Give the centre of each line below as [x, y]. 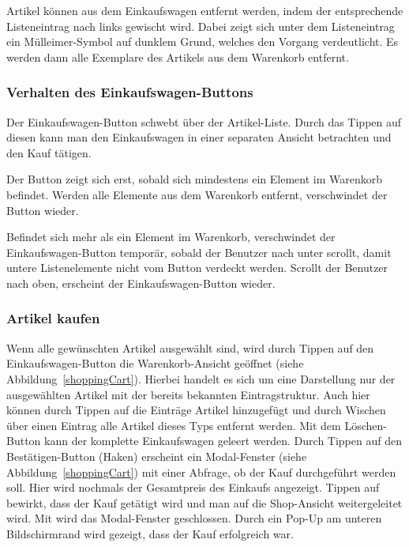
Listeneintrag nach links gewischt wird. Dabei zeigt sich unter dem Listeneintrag [201, 26]
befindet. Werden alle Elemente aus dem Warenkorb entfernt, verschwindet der [197, 194]
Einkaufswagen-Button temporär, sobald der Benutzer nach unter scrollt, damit [199, 252]
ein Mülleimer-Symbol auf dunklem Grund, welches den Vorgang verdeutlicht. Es [203, 41]
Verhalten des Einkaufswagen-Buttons [130, 92]
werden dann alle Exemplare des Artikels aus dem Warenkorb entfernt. [178, 57]
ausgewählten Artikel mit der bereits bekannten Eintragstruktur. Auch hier [188, 394]
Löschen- [366, 425]
